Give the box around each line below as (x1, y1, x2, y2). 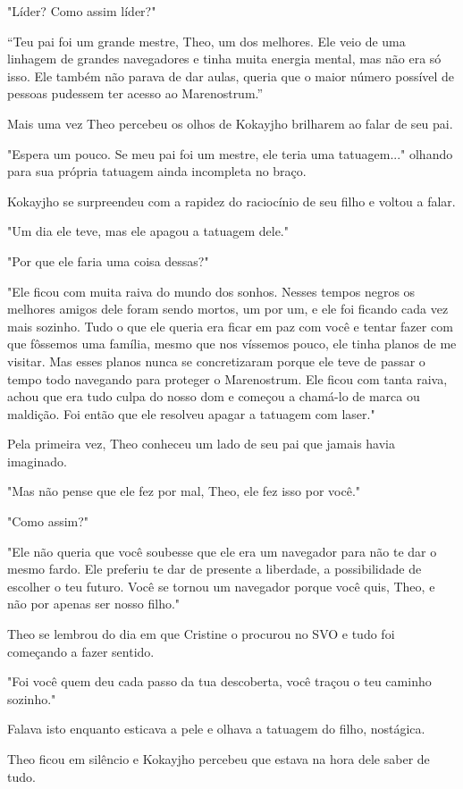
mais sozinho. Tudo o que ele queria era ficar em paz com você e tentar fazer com (7, 316, 453, 335)
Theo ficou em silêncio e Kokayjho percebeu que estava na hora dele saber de (7, 750, 430, 768)
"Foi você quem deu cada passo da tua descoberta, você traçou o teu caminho (7, 672, 432, 691)
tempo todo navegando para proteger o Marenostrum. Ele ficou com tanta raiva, (7, 369, 448, 388)
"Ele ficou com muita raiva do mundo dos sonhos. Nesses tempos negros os (7, 281, 416, 300)
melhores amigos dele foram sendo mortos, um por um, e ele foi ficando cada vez (7, 299, 449, 318)
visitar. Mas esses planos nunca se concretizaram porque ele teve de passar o (7, 351, 425, 370)
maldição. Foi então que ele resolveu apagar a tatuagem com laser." (7, 404, 375, 423)
